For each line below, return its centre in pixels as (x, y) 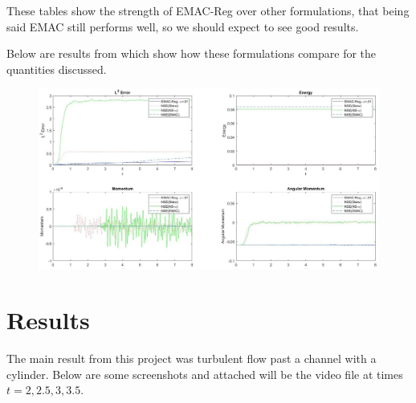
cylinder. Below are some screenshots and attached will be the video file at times (205, 374)
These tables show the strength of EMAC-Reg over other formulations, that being (208, 10)
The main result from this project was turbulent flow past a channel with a (192, 358)
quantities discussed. (57, 69)
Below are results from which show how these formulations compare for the (192, 53)
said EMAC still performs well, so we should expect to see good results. (183, 26)
